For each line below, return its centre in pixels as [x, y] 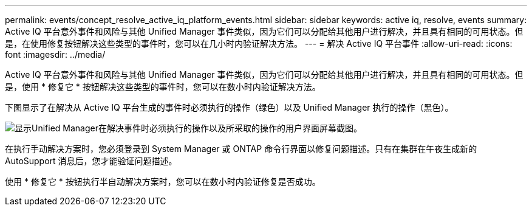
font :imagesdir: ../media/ [55, 54]
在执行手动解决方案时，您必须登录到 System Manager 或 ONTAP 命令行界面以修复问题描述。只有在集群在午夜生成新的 [241, 149]
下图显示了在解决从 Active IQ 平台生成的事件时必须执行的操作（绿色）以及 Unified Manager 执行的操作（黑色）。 [229, 107]
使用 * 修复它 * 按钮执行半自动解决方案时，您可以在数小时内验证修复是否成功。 [163, 182]
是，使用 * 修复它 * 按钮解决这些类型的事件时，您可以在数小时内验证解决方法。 [163, 87]
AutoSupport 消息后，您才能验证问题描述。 [91, 161]
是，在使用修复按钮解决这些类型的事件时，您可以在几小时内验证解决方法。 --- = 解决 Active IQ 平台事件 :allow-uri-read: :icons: [259, 43]
